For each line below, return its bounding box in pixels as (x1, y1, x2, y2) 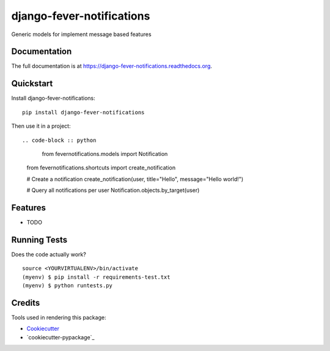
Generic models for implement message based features (11, 31, 152, 38)
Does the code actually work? (11, 251, 87, 258)
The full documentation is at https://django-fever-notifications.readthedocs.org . (11, 62, 213, 70)
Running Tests (11, 234, 67, 245)
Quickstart (11, 78, 53, 89)
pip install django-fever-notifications (22, 109, 145, 116)
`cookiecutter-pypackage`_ (26, 333, 95, 341)
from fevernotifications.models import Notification (42, 150, 168, 157)
